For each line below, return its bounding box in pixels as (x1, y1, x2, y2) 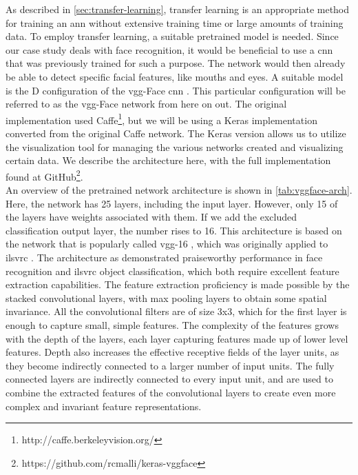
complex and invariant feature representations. (6, 398, 202, 413)
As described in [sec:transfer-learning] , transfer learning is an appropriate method (6, 2, 350, 16)
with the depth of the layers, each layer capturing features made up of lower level (6, 331, 348, 345)
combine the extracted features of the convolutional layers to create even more (6, 385, 336, 399)
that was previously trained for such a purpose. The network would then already (6, 56, 346, 70)
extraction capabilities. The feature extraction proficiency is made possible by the (6, 277, 350, 292)
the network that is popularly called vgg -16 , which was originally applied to (6, 236, 328, 251)
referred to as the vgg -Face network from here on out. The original (6, 97, 287, 111)
